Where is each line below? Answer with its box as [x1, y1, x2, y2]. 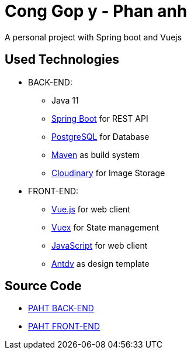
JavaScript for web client [51, 240, 148, 250]
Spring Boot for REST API [51, 113, 148, 123]
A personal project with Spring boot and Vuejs [5, 32, 182, 42]
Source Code [5, 279, 82, 294]
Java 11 [51, 95, 79, 105]
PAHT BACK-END [28, 303, 94, 314]
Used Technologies [5, 52, 119, 67]
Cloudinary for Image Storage [51, 167, 165, 178]
